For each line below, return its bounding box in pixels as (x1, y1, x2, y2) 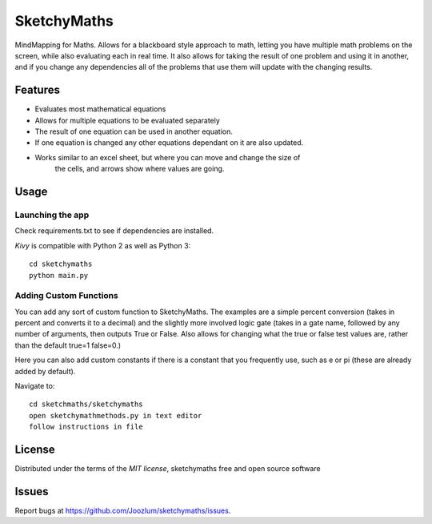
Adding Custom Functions (14, 290, 119, 301)
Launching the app (14, 209, 90, 220)
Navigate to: (14, 381, 55, 390)
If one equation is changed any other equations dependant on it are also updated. (34, 138, 304, 147)
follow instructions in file (29, 422, 143, 432)
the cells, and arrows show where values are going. (54, 164, 225, 174)
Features (14, 83, 60, 97)
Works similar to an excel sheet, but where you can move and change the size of (34, 152, 301, 162)
